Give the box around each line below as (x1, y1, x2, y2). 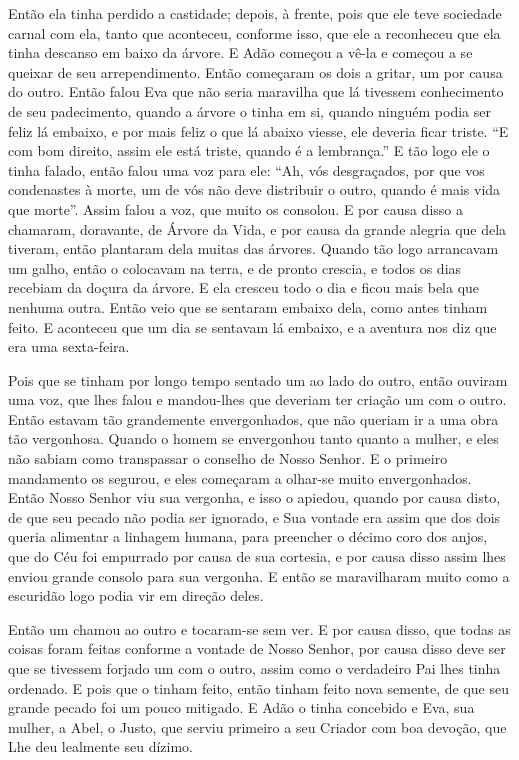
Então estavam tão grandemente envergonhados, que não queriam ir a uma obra (8, 408, 499, 429)
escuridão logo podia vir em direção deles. (8, 585, 264, 606)
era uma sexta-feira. (8, 336, 130, 357)
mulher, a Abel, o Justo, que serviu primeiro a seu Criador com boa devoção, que (8, 716, 507, 737)
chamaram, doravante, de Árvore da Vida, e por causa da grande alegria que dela (8, 218, 507, 239)
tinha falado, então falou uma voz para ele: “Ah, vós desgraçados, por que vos (8, 159, 485, 180)
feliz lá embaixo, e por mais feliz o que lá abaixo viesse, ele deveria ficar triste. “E (8, 120, 509, 141)
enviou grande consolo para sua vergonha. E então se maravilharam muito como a (8, 565, 510, 586)
